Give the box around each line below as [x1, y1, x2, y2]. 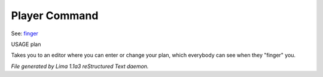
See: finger [11, 30, 39, 37]
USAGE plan [11, 41, 41, 48]
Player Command [11, 9, 99, 22]
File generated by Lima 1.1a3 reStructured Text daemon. [11, 63, 149, 70]
